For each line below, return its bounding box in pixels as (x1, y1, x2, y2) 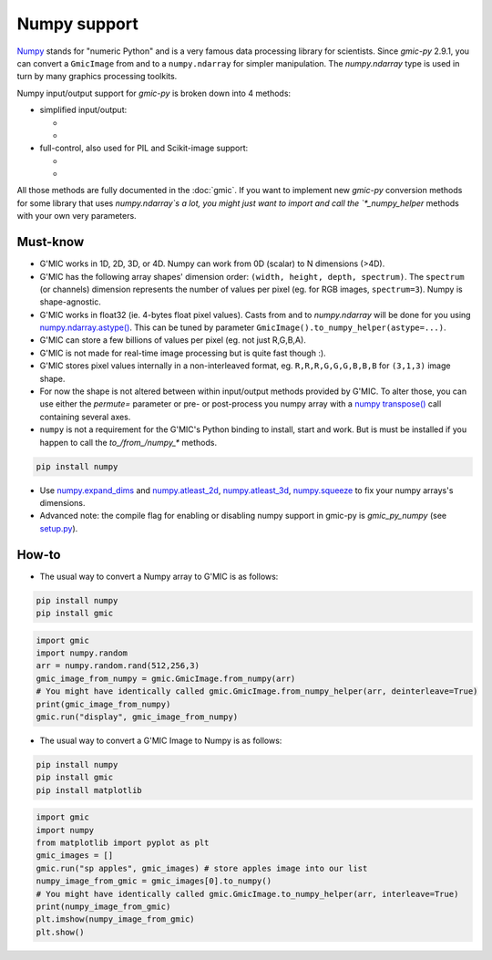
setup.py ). (39, 522, 78, 533)
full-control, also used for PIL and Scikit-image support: (39, 142, 249, 154)
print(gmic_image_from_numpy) (36, 698, 171, 709)
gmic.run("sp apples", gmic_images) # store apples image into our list (36, 862, 368, 873)
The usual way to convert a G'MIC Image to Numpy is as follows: (39, 735, 282, 746)
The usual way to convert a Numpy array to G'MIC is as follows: (39, 571, 279, 582)
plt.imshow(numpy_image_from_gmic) (36, 914, 195, 924)
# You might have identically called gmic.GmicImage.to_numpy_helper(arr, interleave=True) (36, 889, 459, 899)
